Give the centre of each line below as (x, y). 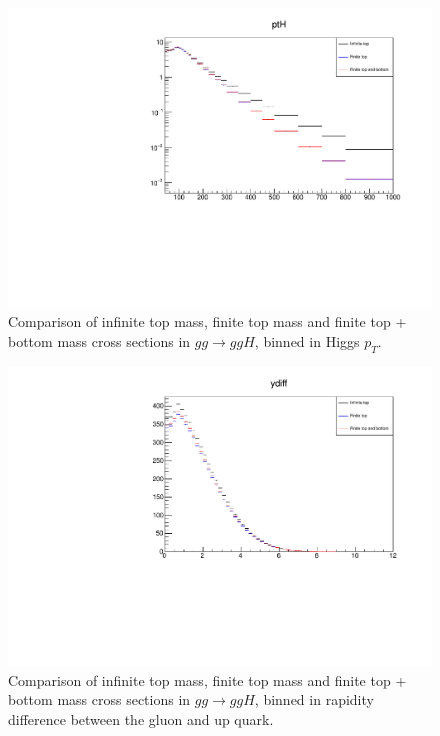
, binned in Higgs (307, 340)
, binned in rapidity (314, 699)
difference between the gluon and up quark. (141, 719)
